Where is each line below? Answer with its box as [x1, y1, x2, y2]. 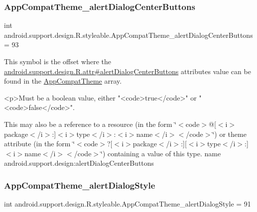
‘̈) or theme [212, 128, 247, 139]
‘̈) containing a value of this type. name [101, 148, 221, 158]
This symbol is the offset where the [4, 56, 111, 66]
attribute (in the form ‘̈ [4, 138, 75, 149]
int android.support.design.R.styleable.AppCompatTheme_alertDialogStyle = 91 [4, 199, 251, 209]
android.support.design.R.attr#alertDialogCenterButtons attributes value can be [4, 66, 251, 76]
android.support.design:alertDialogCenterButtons [4, 158, 154, 168]
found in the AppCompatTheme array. [4, 76, 122, 86]
